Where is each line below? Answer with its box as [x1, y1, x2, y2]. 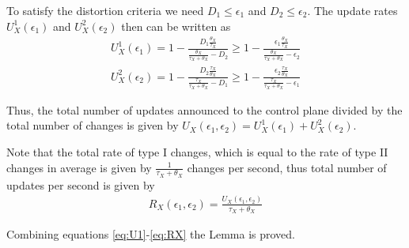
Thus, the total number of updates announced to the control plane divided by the [6, 101, 403, 118]
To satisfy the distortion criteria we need [6, 2, 204, 18]
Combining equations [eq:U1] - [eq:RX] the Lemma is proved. [6, 226, 296, 242]
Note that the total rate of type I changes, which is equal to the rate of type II [6, 144, 388, 160]
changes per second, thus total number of [187, 159, 387, 175]
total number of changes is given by [6, 117, 179, 133]
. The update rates [307, 2, 398, 18]
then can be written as [121, 17, 231, 34]
